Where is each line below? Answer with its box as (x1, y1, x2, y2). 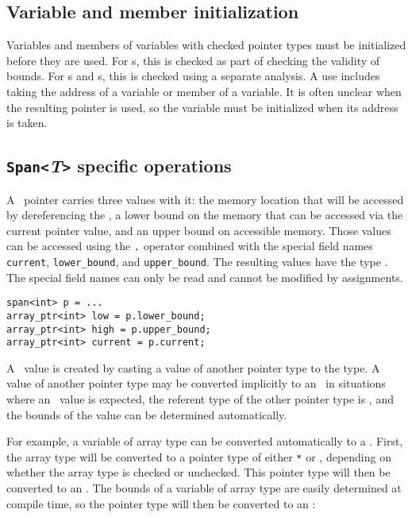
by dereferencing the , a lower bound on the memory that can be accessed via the (6, 206, 403, 223)
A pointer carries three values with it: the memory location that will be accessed (6, 191, 404, 207)
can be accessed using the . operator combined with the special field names (6, 237, 373, 254)
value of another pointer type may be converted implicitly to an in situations (6, 375, 386, 392)
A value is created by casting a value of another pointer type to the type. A (6, 359, 380, 376)
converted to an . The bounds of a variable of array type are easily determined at (6, 480, 402, 496)
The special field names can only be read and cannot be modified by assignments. (6, 268, 403, 285)
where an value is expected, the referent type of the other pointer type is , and (6, 391, 394, 407)
